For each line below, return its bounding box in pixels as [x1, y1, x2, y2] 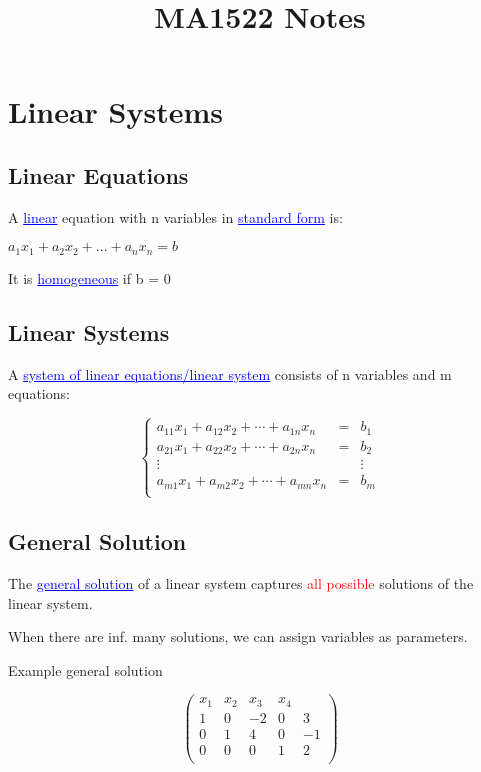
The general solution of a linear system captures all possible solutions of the [8, 573, 474, 594]
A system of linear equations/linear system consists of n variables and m [8, 363, 452, 384]
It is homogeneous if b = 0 [8, 267, 171, 288]
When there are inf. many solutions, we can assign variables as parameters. [8, 626, 468, 647]
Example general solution [8, 659, 163, 680]
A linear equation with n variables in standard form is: [8, 206, 343, 227]
